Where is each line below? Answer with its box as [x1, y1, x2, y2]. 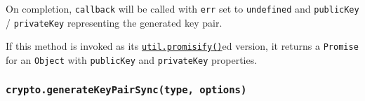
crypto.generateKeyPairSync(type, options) [6, 83, 247, 95]
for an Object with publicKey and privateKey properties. [6, 52, 258, 67]
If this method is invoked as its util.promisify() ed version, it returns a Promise [6, 39, 359, 53]
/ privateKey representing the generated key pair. [6, 15, 223, 29]
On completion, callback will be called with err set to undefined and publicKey [6, 1, 359, 15]
